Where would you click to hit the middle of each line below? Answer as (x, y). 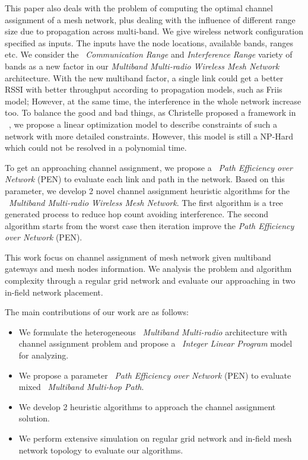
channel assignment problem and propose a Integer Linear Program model (155, 343)
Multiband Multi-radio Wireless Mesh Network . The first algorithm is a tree (146, 202)
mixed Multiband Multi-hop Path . (81, 387)
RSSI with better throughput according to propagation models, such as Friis (144, 89)
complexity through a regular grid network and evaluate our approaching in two (150, 280)
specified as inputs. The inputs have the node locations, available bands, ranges (149, 42)
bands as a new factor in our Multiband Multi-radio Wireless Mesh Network (142, 66)
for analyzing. (44, 355)
